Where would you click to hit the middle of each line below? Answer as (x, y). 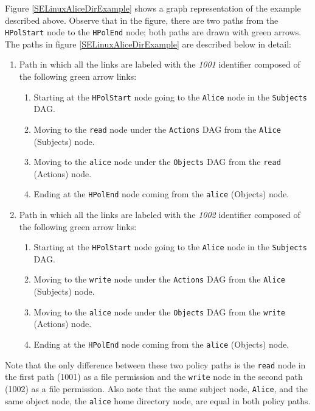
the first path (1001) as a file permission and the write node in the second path (154, 377)
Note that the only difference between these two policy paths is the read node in (155, 364)
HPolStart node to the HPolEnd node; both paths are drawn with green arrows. (153, 32)
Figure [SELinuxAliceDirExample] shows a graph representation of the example (153, 8)
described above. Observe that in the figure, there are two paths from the (142, 20)
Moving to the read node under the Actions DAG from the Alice (157, 129)
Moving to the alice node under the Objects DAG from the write (159, 311)
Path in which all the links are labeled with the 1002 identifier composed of (160, 215)
